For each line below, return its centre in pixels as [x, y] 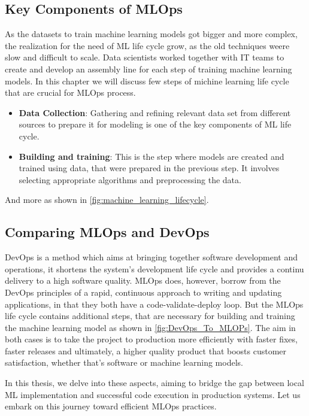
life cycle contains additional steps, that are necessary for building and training [150, 316]
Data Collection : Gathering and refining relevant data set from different [155, 112]
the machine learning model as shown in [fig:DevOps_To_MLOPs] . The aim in [150, 327]
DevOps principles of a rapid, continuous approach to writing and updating [143, 292]
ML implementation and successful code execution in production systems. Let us [153, 394]
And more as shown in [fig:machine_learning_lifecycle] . [107, 200]
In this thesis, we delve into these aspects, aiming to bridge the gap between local [154, 383]
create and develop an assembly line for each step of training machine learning [149, 69]
